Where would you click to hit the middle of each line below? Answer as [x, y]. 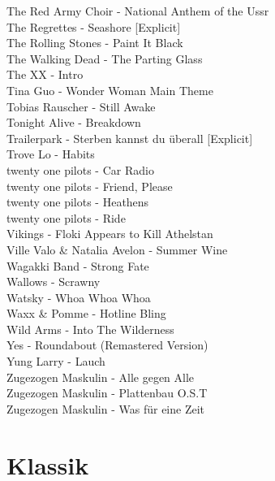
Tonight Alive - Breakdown [74, 122]
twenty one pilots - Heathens [78, 202]
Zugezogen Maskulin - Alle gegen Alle [101, 377]
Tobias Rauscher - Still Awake [81, 106]
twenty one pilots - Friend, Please [90, 186]
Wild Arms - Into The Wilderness [90, 329]
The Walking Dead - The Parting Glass [105, 58]
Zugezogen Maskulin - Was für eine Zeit [106, 408]
